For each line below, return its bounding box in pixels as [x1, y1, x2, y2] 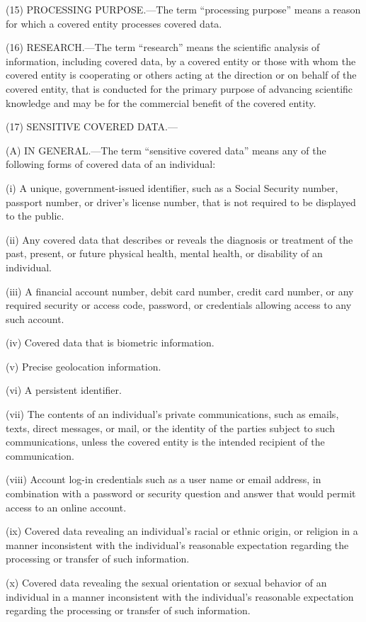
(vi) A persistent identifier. [6, 383, 122, 397]
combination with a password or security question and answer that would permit [6, 486, 356, 501]
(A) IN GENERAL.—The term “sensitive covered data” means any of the [6, 142, 326, 157]
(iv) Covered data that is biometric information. [6, 335, 215, 350]
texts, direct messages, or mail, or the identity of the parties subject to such [6, 420, 335, 435]
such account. [6, 311, 64, 326]
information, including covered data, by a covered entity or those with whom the [6, 53, 356, 68]
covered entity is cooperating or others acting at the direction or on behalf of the [6, 67, 357, 82]
